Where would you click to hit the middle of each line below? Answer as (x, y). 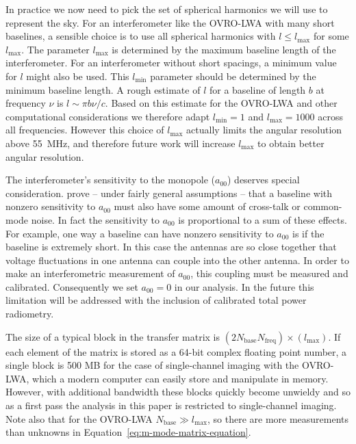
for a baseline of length (257, 89)
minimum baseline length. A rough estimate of (103, 89)
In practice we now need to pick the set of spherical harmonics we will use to (167, 9)
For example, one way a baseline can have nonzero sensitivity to (140, 233)
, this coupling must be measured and (269, 273)
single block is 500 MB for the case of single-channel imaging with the (152, 365)
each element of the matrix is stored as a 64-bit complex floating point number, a (176, 351)
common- (323, 206)
